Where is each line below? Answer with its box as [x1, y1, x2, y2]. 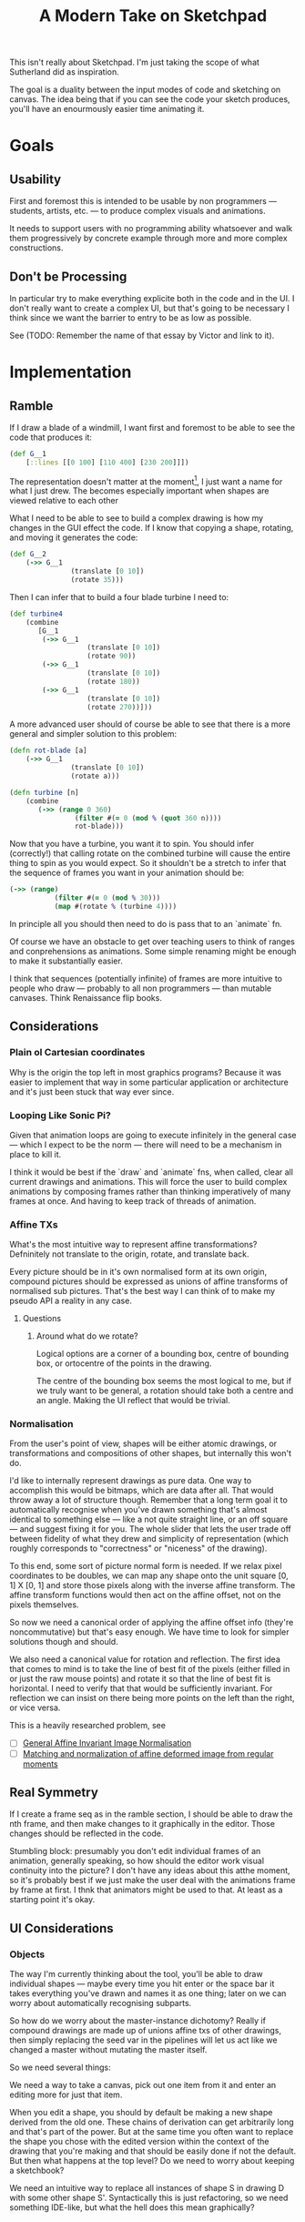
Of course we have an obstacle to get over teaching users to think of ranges [9, 935, 296, 947]
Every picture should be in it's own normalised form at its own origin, [9, 1267, 268, 1278]
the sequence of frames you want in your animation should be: [9, 867, 245, 879]
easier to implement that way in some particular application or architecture [9, 1076, 289, 1087]
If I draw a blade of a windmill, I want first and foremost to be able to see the [9, 423, 296, 433]
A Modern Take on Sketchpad [38, 5, 268, 26]
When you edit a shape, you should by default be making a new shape [9, 2107, 273, 2118]
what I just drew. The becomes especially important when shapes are [9, 485, 269, 496]
